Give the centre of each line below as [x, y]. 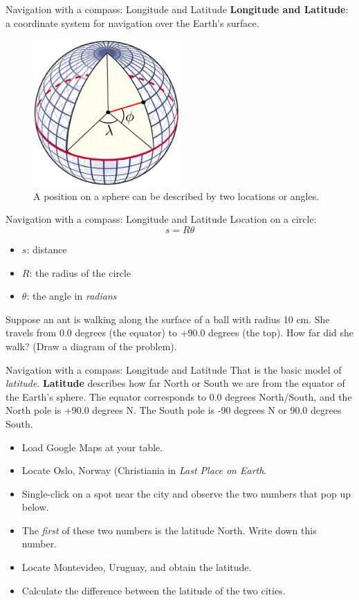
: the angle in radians [72, 296]
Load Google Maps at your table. [92, 447]
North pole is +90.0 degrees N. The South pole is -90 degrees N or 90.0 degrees [174, 410]
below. [35, 507]
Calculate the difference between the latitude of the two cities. [154, 590]
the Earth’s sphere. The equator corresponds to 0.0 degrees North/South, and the [179, 396]
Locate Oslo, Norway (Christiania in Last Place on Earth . [144, 470]
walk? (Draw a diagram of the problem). [91, 346]
